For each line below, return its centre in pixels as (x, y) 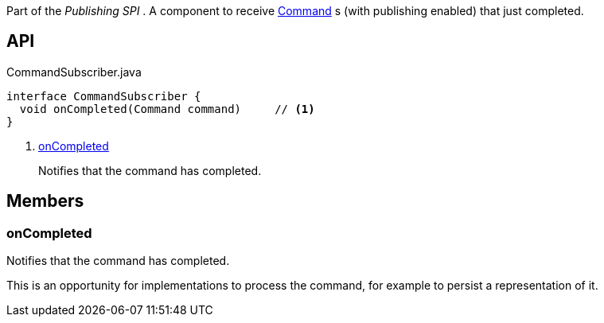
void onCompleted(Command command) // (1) (167, 109)
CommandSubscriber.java (74, 72)
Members (45, 201)
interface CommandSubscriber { (104, 96)
